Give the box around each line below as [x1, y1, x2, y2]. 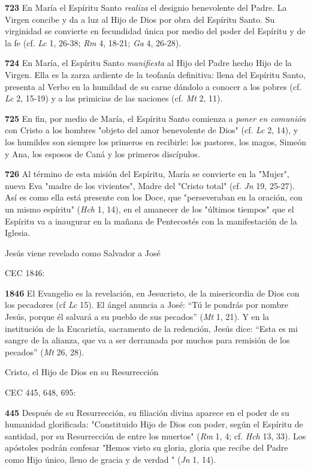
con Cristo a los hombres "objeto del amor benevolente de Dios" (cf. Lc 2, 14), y [5, 124, 298, 136]
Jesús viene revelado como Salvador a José [5, 246, 161, 259]
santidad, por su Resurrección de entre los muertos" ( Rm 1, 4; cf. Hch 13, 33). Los [5, 429, 306, 442]
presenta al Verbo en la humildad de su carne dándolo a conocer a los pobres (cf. [5, 80, 302, 92]
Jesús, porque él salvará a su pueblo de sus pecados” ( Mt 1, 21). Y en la [5, 310, 270, 323]
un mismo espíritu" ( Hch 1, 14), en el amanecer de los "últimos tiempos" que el [5, 202, 294, 215]
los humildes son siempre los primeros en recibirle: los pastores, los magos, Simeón [5, 135, 307, 148]
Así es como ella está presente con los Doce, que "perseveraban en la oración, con [5, 191, 303, 203]
